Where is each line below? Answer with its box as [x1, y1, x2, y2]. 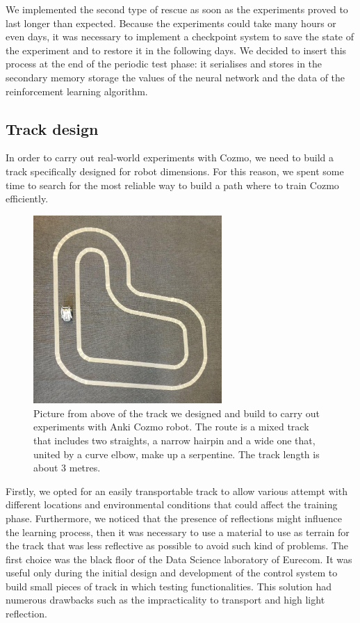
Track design [6, 118, 99, 139]
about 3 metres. [33, 460, 101, 475]
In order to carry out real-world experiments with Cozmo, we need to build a [6, 150, 334, 165]
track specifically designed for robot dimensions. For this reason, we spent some [6, 163, 344, 178]
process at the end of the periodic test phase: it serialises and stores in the [6, 56, 322, 71]
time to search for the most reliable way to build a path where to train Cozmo [6, 177, 339, 192]
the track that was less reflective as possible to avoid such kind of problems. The [6, 538, 349, 553]
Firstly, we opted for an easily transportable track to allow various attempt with [6, 483, 347, 498]
